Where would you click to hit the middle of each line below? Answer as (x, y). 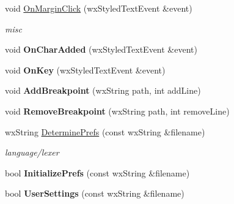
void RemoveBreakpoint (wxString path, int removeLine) (117, 111)
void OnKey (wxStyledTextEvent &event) (85, 70)
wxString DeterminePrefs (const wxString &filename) (105, 131)
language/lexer (32, 152)
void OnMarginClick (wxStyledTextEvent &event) (99, 8)
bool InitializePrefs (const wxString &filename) (97, 172)
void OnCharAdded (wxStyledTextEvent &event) (101, 49)
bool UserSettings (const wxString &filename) (95, 193)
